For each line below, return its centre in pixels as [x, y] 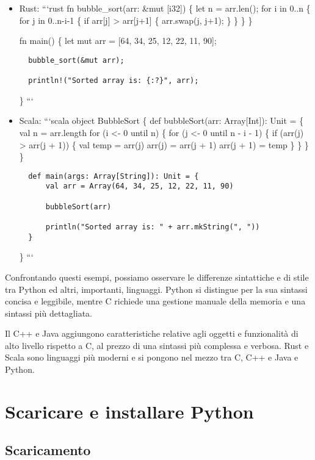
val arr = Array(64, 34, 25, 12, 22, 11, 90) [139, 186]
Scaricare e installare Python [129, 411]
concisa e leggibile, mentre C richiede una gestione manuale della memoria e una [155, 301]
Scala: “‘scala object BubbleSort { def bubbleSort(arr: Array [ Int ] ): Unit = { [161, 120]
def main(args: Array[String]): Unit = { [114, 176]
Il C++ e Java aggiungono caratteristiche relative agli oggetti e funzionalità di [152, 333]
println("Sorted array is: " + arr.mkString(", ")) [153, 227]
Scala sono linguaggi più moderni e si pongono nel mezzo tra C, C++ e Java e [152, 357]
